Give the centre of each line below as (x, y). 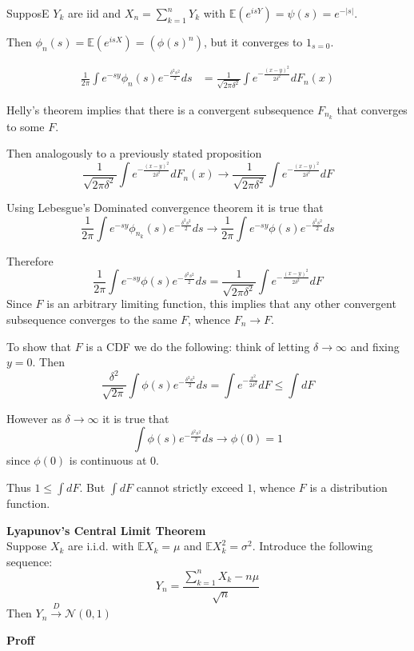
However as (34, 418)
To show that (39, 346)
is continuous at (108, 460)
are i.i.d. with (101, 546)
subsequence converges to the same (92, 319)
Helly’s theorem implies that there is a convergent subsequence (160, 109)
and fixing (375, 346)
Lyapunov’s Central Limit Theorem (106, 530)
